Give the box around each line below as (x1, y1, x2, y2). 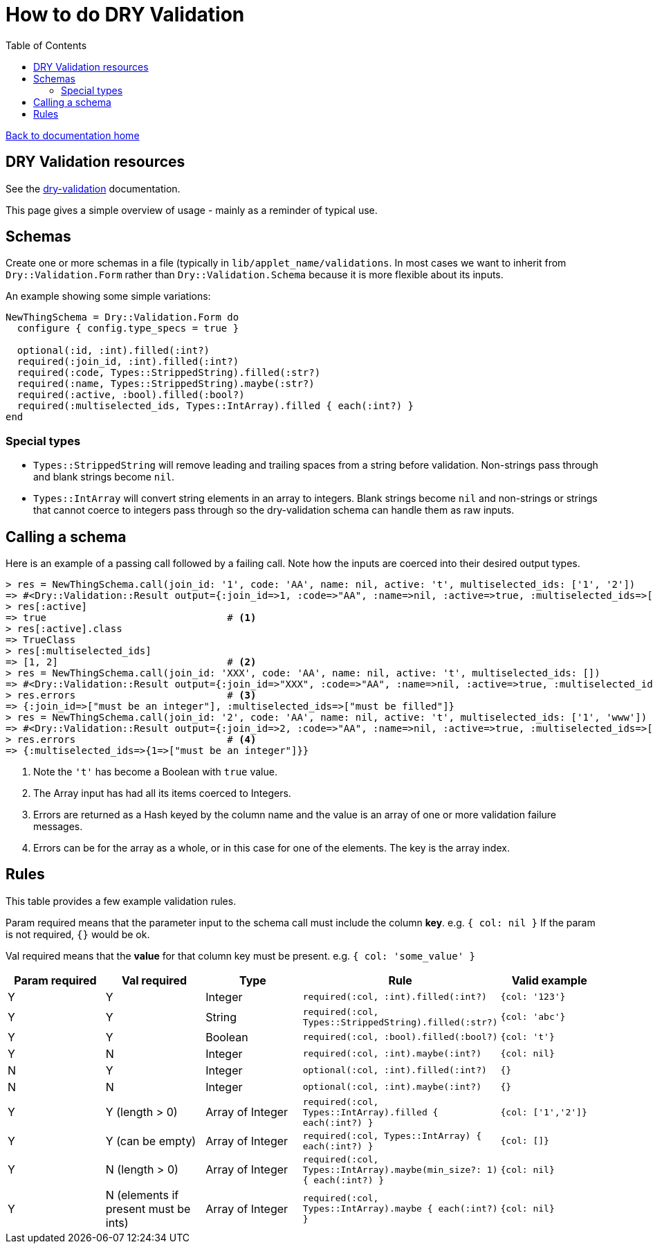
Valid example (511, 973, 587, 987)
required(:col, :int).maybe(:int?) (302, 1048, 481, 1059)
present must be (105, 1201, 191, 1216)
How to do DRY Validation (6, 3, 245, 26)
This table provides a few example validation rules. (6, 895, 237, 907)
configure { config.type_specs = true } (17, 323, 239, 334)
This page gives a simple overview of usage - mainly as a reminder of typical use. (6, 204, 378, 216)
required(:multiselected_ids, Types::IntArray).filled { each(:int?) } (17, 400, 414, 412)
